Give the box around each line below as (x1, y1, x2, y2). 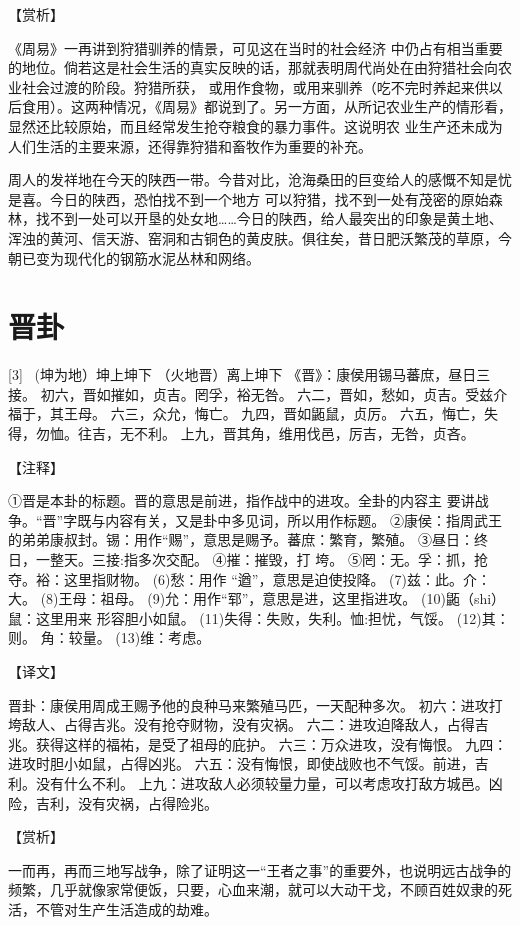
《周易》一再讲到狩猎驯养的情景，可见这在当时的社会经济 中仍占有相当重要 (8, 37, 503, 58)
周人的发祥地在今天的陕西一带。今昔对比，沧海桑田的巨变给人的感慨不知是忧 (8, 169, 512, 190)
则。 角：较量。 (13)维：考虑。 (8, 627, 211, 648)
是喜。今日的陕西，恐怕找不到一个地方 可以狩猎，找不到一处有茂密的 (8, 188, 461, 209)
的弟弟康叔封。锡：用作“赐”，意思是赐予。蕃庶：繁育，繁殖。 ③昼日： (8, 529, 474, 550)
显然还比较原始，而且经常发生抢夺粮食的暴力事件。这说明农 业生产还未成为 (8, 115, 503, 136)
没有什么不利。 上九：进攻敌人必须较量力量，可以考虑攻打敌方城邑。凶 (35, 772, 503, 793)
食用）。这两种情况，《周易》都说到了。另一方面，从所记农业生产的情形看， (21, 96, 512, 117)
